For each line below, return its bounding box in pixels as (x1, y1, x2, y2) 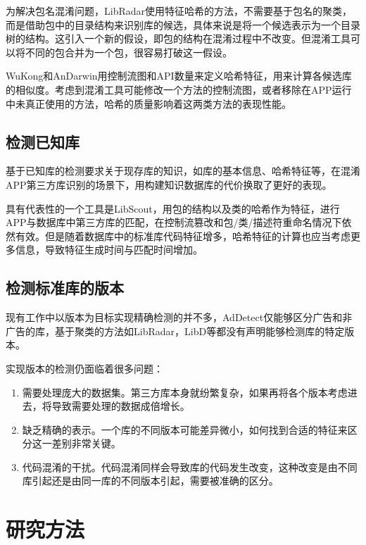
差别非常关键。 (51, 436, 121, 451)
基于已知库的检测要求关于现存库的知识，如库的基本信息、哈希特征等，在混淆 (6, 163, 360, 178)
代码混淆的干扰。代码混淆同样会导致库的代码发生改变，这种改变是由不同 (22, 459, 358, 474)
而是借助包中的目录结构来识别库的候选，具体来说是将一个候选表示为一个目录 (6, 17, 360, 32)
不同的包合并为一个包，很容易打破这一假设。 (25, 44, 232, 59)
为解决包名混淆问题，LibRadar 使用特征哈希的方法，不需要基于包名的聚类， (6, 4, 353, 18)
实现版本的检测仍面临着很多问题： (6, 361, 163, 375)
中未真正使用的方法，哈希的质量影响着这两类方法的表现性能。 (6, 96, 291, 111)
